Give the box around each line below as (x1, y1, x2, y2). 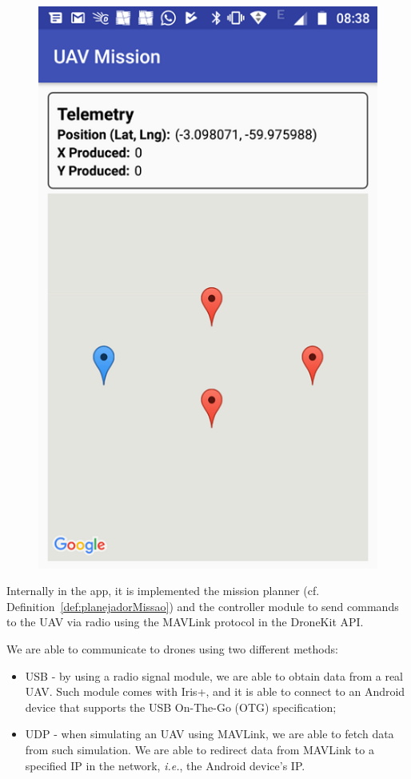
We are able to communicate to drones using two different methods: (6, 641, 338, 657)
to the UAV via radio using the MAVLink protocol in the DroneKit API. (6, 613, 364, 630)
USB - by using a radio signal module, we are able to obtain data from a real (25, 667, 404, 684)
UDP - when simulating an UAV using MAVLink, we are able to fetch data (25, 725, 394, 742)
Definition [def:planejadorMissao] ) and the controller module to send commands (6, 597, 399, 614)
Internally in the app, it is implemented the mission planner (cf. (6, 582, 320, 599)
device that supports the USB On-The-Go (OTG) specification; (25, 698, 337, 715)
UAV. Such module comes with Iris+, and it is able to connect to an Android (25, 683, 405, 700)
